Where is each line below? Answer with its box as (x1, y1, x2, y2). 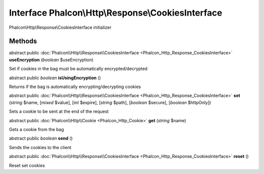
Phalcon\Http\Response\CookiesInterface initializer (9, 24, 112, 30)
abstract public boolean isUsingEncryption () (9, 75, 101, 81)
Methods (9, 37, 37, 45)
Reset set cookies (9, 162, 45, 168)
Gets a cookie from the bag (9, 126, 65, 132)
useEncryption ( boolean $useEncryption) (9, 57, 94, 63)
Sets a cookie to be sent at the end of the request (9, 109, 109, 114)
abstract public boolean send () (9, 135, 73, 141)
